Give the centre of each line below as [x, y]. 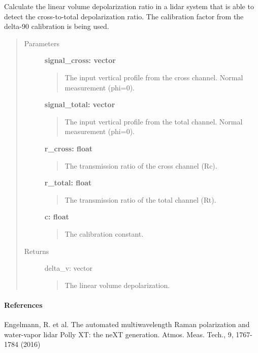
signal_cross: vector [80, 60]
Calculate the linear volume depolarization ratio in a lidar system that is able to [129, 6]
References [23, 304]
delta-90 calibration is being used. [57, 26]
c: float [57, 217]
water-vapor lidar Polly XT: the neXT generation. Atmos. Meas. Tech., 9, [119, 334]
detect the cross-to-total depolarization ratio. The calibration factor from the [124, 16]
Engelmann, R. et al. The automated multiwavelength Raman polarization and [127, 324]
